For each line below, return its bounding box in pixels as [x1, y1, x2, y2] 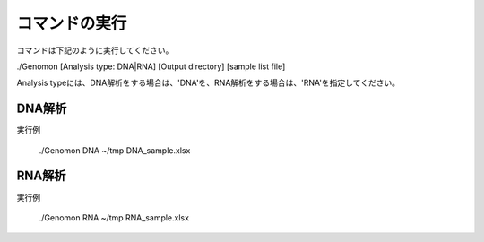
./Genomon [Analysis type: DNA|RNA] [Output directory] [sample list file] [16, 61, 286, 72]
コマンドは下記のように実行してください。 [16, 45, 174, 56]
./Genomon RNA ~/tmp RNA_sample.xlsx [39, 212, 190, 223]
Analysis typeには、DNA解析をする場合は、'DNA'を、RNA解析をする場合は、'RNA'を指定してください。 [16, 77, 401, 89]
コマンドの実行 [16, 13, 127, 33]
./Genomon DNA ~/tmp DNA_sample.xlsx [39, 144, 191, 156]
